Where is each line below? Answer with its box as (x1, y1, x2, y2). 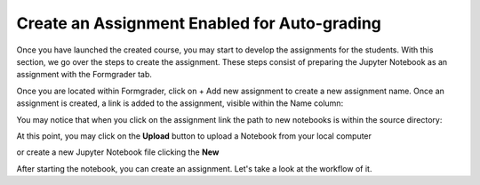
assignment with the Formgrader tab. (16, 69, 153, 80)
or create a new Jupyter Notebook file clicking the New (16, 147, 220, 157)
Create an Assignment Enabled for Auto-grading (16, 13, 382, 33)
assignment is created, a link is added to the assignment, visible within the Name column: (16, 98, 344, 109)
